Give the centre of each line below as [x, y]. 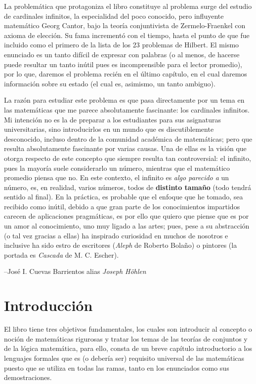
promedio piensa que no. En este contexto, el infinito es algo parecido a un [117, 177]
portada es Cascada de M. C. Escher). [62, 254]
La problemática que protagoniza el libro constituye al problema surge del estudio [128, 6]
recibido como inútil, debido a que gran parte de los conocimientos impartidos [122, 206]
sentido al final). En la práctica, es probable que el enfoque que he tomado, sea [124, 197]
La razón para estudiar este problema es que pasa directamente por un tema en [124, 100]
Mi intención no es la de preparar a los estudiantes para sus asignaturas [113, 119]
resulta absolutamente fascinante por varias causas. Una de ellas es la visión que [125, 148]
